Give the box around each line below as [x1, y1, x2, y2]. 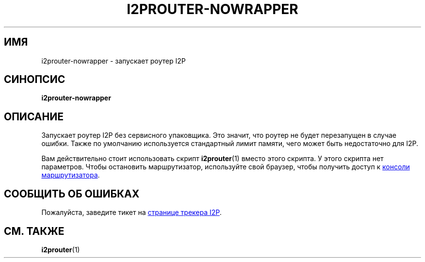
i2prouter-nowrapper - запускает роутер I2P [41, 56, 186, 65]
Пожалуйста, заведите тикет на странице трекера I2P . [41, 208, 222, 217]
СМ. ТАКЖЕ [4, 225, 65, 237]
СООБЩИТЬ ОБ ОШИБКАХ [4, 187, 140, 200]
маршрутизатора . [41, 171, 100, 180]
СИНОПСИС [4, 73, 65, 86]
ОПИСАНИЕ [4, 110, 64, 123]
